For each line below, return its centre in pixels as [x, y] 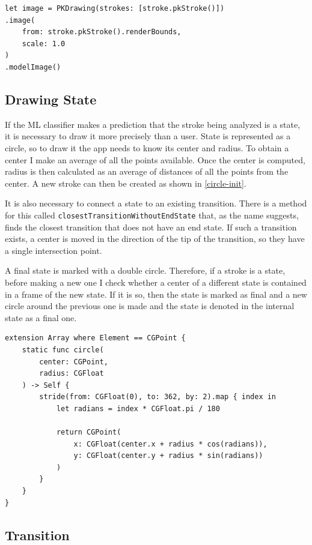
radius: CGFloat [72, 374]
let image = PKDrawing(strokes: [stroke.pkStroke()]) [115, 8]
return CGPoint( [89, 432]
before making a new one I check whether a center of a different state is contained [156, 282]
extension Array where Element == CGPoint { [95, 338]
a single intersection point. [54, 250]
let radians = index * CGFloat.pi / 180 [138, 408]
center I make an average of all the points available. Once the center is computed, [155, 159]
